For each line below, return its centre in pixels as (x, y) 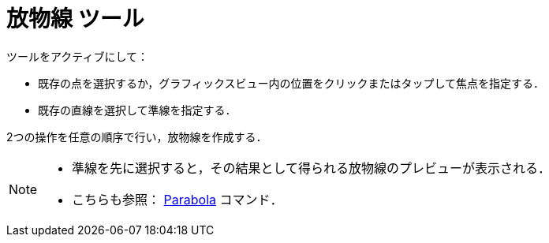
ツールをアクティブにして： (78, 56)
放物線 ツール (75, 19)
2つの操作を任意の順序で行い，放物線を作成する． (137, 136)
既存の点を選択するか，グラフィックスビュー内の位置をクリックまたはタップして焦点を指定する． (291, 83)
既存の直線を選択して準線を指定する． (137, 110)
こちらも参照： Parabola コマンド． (177, 199)
